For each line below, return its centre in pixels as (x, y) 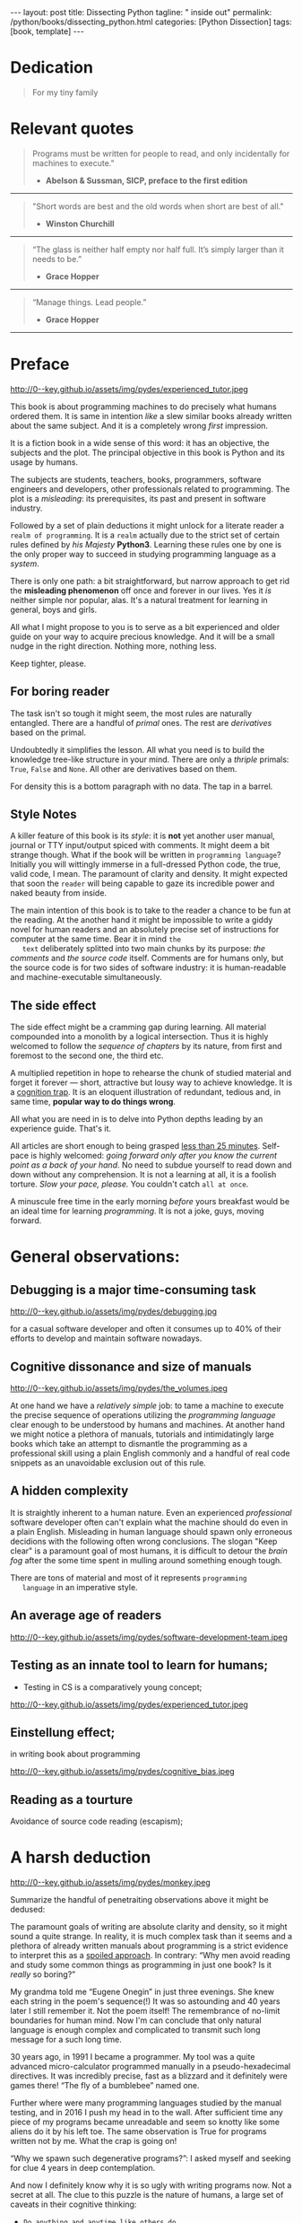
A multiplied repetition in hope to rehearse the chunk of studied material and (151, 1073)
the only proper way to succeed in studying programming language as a (143, 554)
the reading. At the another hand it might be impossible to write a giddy (142, 920)
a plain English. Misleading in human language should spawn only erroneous (151, 1531)
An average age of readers (86, 1616)
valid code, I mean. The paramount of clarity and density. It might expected (149, 874)
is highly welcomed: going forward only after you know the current (154, 1156)
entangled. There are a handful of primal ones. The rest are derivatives (141, 722)
